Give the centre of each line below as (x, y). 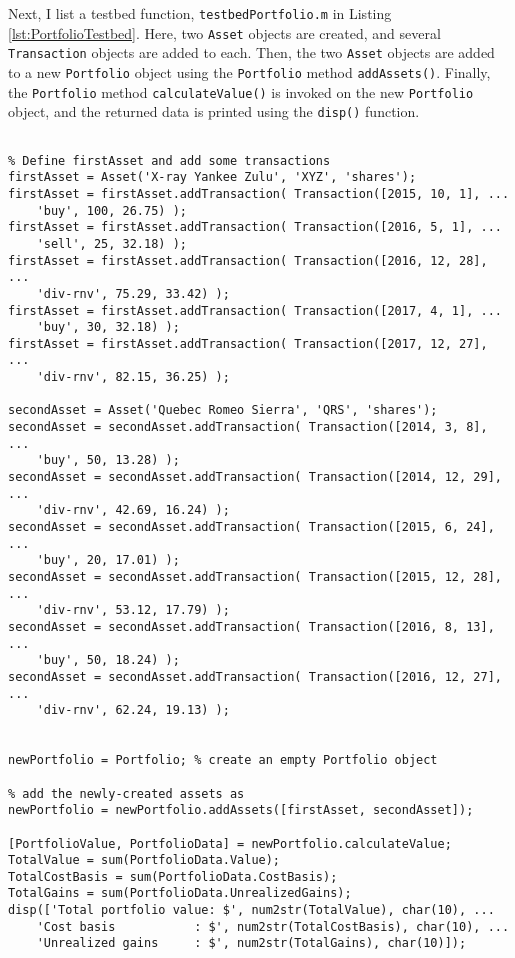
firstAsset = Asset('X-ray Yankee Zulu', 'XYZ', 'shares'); (212, 177)
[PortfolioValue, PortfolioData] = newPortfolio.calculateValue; (230, 843)
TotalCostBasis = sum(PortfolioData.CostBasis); (173, 876)
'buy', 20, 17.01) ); (108, 560)
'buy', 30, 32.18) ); (108, 327)
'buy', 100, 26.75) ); (111, 210)
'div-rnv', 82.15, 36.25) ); (133, 377)
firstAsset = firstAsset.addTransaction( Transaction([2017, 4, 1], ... (255, 310)
